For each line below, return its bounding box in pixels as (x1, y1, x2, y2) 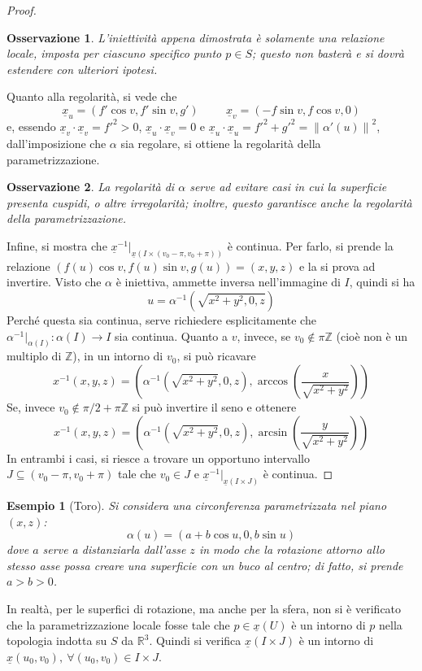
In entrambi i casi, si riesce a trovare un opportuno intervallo (7, 449, 311, 466)
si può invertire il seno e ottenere (132, 399, 297, 416)
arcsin (258, 426, 288, 438)
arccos (257, 376, 289, 388)
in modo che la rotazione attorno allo (198, 541, 385, 558)
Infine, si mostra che (7, 237, 107, 254)
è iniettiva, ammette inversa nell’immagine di (115, 273, 341, 290)
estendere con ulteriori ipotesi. (7, 60, 158, 77)
